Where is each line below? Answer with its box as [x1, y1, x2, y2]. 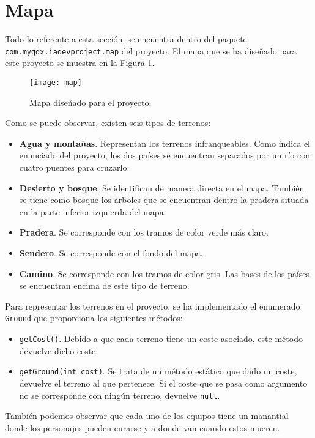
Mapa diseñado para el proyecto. [29, 95, 152, 108]
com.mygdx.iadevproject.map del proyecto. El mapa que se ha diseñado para [5, 44, 297, 57]
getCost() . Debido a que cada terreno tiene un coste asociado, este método [19, 332, 303, 344]
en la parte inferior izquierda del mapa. [19, 205, 166, 218]
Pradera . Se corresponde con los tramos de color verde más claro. [19, 226, 269, 239]
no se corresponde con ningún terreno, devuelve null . [19, 388, 220, 401]
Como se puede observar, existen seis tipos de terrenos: [5, 116, 211, 129]
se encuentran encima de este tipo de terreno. [19, 279, 190, 292]
